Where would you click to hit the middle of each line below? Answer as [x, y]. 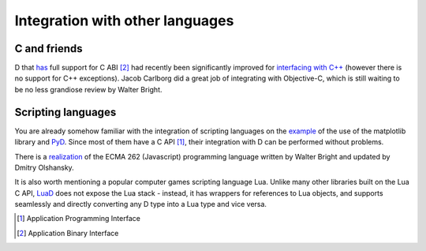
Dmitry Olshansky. [44, 167]
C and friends [49, 49]
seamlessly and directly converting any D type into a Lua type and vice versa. [141, 204]
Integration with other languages [124, 21]
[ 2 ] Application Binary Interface [68, 233]
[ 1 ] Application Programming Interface [79, 219]
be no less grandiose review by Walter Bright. [88, 89]
